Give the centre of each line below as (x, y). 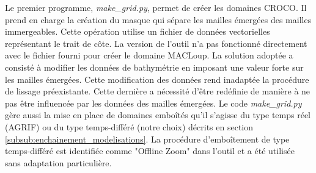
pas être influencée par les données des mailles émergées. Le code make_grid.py (153, 103)
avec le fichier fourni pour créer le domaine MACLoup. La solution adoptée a (149, 55)
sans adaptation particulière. (58, 162)
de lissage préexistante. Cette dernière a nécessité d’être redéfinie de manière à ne (158, 91)
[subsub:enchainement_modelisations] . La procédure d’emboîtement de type (147, 139)
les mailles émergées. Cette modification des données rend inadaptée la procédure (157, 79)
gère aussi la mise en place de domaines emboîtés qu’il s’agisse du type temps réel (158, 115)
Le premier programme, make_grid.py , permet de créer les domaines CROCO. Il (156, 7)
